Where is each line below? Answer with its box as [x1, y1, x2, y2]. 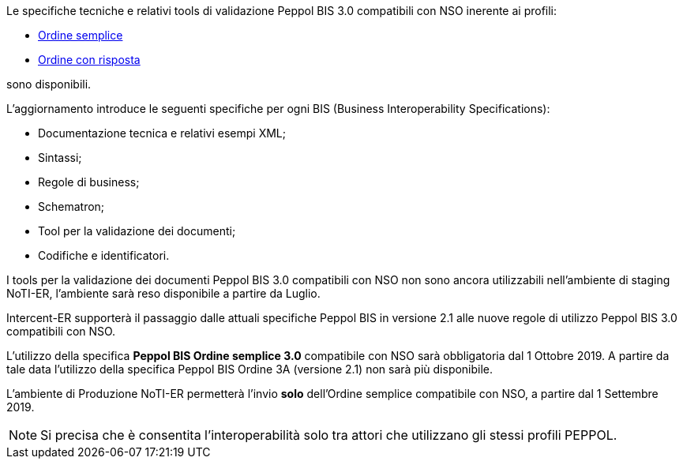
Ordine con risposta [38, 53, 141, 66]
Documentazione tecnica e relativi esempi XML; [38, 126, 287, 140]
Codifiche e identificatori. [38, 249, 170, 262]
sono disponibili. [6, 77, 92, 91]
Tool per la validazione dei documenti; [38, 224, 236, 238]
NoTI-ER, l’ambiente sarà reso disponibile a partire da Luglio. [6, 287, 321, 300]
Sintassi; [38, 151, 82, 164]
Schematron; [38, 200, 105, 213]
